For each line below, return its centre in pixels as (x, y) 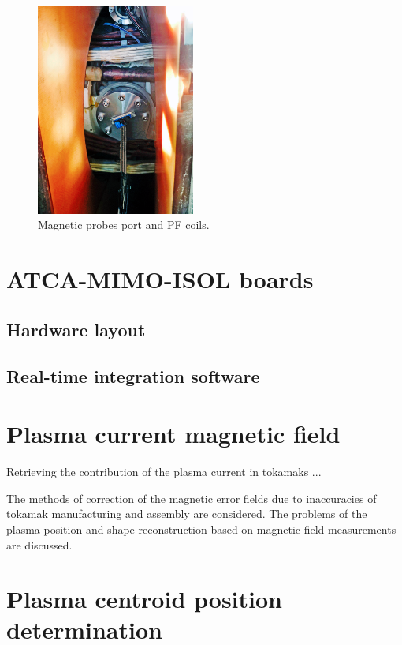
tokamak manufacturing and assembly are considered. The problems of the (187, 514)
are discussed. (39, 544)
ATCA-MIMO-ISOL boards (160, 279)
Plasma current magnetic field (173, 434)
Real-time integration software (133, 375)
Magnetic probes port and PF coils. (124, 225)
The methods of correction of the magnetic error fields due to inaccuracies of (192, 498)
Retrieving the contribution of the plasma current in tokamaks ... (164, 472)
